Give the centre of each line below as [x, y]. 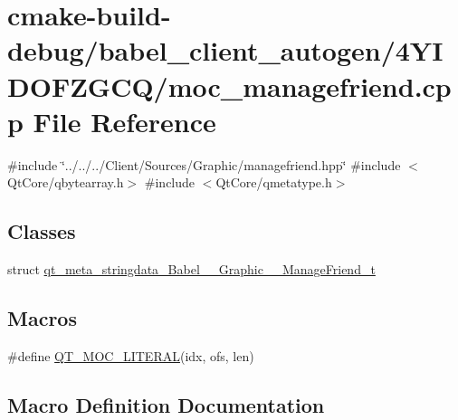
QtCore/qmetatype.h [274, 182]
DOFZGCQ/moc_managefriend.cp [229, 86]
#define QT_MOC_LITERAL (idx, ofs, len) [131, 355]
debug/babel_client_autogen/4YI [225, 50]
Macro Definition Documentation [166, 404]
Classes [42, 231]
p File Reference [112, 121]
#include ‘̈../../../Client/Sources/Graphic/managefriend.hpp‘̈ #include [204, 164]
